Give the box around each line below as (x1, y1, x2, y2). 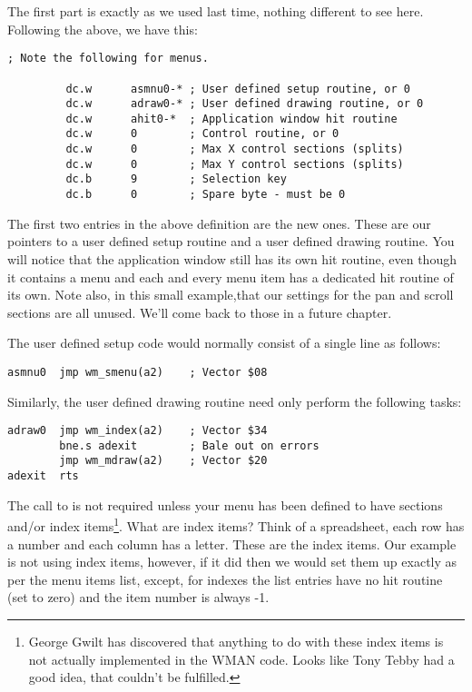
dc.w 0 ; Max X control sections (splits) (65, 143, 404, 156)
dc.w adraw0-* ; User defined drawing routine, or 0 (65, 97, 424, 111)
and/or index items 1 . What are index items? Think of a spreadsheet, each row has (7, 514, 465, 536)
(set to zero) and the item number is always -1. (7, 588, 270, 607)
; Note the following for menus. (7, 52, 209, 65)
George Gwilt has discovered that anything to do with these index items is (28, 632, 444, 650)
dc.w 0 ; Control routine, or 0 (65, 127, 339, 141)
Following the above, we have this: (7, 19, 198, 38)
